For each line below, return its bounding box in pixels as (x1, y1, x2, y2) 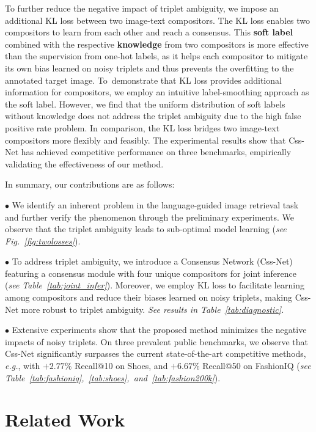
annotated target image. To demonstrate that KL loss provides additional (5, 73, 282, 86)
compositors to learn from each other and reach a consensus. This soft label (5, 26, 293, 38)
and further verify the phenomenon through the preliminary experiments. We (5, 210, 294, 223)
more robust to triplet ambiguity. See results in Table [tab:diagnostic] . (21, 302, 284, 315)
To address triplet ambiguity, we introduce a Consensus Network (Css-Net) (12, 255, 293, 268)
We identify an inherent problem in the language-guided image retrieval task (12, 198, 299, 211)
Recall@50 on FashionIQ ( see (202, 359, 311, 372)
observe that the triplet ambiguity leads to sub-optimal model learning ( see (5, 222, 287, 235)
